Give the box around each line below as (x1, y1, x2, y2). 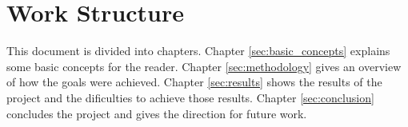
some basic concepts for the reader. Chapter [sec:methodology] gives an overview (6, 58, 402, 74)
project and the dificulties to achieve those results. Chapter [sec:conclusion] (6, 89, 374, 105)
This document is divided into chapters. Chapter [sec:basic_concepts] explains (6, 42, 390, 59)
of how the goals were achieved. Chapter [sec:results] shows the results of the (6, 73, 382, 90)
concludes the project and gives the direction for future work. (6, 105, 307, 121)
